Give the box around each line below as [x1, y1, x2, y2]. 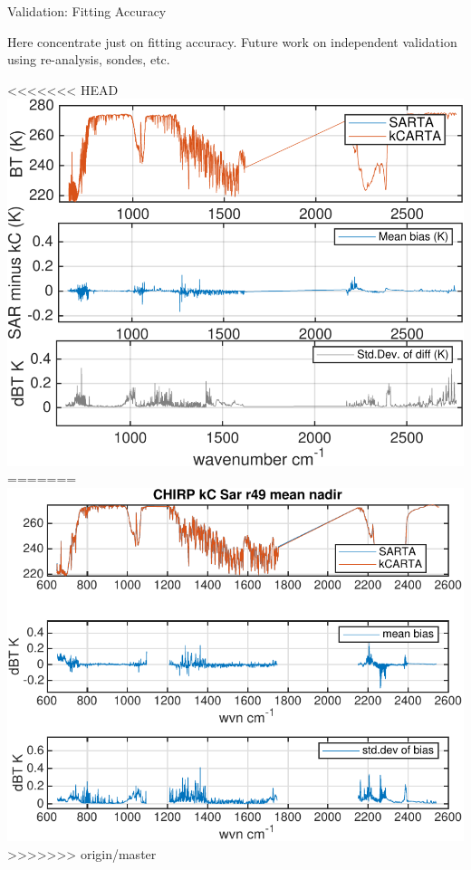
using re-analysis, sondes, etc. [7, 50, 170, 69]
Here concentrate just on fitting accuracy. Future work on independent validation [7, 32, 457, 51]
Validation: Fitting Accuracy [7, 2, 167, 20]
